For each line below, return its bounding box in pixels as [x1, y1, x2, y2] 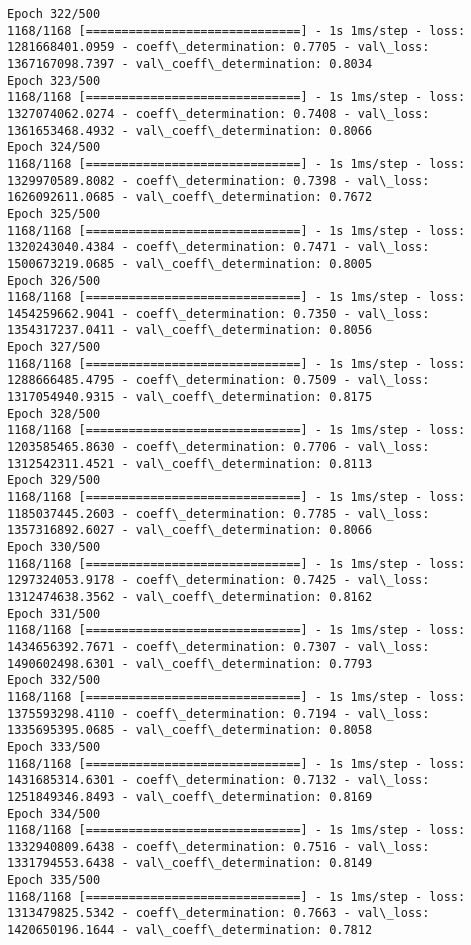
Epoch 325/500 [7, 206, 101, 221]
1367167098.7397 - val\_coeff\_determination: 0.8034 [7, 56, 373, 71]
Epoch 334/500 [7, 806, 101, 821]
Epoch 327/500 [7, 340, 101, 355]
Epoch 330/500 [7, 540, 101, 554]
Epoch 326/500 [7, 273, 101, 288]
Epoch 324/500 [7, 140, 101, 155]
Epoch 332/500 [7, 673, 101, 688]
